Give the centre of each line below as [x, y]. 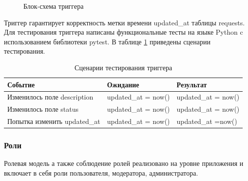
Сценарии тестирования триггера [124, 67]
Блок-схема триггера [54, 6]
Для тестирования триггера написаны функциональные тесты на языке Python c [124, 32]
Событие [21, 84]
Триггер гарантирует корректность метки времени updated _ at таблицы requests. [124, 22]
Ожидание [123, 84]
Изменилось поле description [50, 97]
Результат [192, 84]
